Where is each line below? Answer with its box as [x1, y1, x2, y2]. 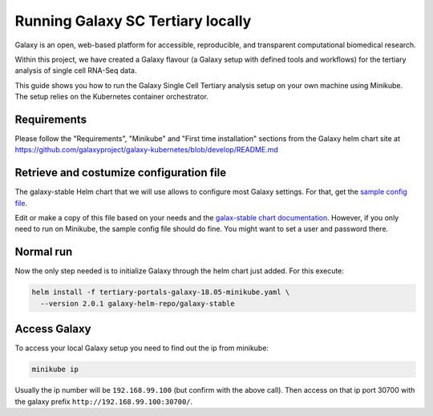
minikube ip [31, 365, 79, 374]
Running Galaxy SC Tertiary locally [14, 12, 252, 30]
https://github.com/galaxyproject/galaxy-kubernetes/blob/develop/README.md [14, 145, 278, 155]
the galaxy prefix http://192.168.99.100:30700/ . [14, 397, 193, 406]
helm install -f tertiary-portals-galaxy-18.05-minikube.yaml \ [31, 288, 290, 297]
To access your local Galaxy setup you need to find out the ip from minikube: [14, 343, 269, 353]
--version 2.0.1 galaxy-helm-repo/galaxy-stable [40, 299, 236, 308]
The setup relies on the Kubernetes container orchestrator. [14, 92, 208, 102]
